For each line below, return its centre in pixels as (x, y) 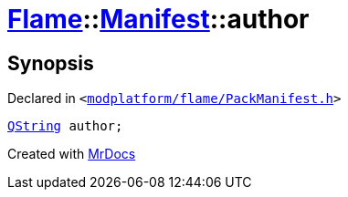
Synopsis (51, 63)
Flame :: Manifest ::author (158, 19)
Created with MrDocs (72, 154)
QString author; (65, 126)
